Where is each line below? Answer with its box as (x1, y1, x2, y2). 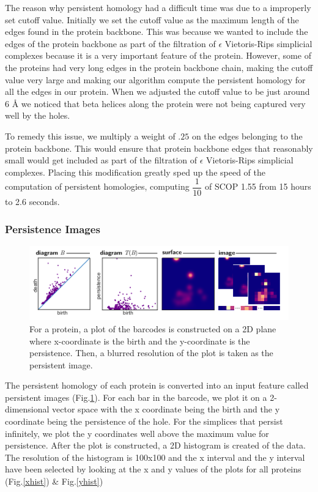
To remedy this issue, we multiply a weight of (5, 129, 176, 142)
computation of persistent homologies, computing (5, 180, 190, 193)
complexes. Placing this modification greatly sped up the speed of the (5, 165, 265, 178)
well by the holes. (5, 109, 70, 122)
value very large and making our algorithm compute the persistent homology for (5, 73, 306, 86)
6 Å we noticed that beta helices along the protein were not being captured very (5, 97, 306, 110)
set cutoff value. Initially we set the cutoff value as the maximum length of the (5, 13, 299, 26)
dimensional (5, 403, 50, 416)
